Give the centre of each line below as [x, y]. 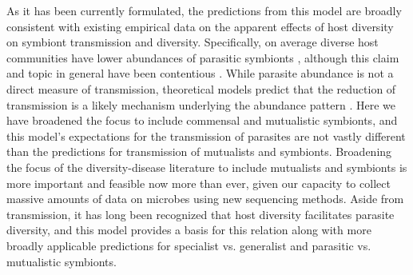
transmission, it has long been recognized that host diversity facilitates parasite [201, 214]
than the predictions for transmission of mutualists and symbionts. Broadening [199, 151]
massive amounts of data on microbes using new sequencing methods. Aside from [205, 199]
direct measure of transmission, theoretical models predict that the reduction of [201, 88]
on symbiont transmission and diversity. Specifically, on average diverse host [193, 42]
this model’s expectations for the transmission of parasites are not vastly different [206, 136]
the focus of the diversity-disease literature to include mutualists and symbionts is [207, 167]
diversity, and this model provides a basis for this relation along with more [189, 230]
